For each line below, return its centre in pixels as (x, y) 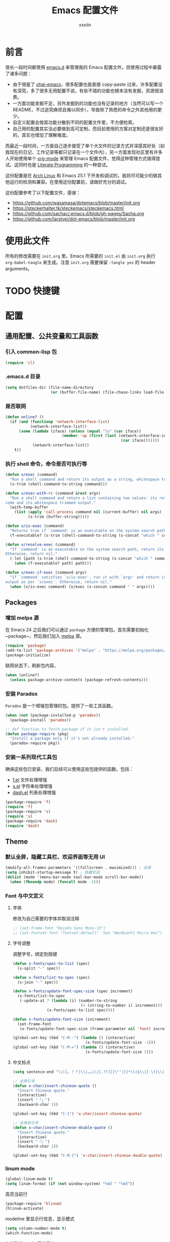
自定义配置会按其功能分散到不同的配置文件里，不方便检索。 (75, 122)
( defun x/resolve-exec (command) (40, 544)
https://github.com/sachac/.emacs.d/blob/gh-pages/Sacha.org (78, 213)
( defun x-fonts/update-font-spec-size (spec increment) (73, 991)
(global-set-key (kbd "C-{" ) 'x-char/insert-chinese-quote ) (77, 1114)
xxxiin (85, 25)
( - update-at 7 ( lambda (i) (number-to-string (68, 1001)
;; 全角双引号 (26, 1123)
